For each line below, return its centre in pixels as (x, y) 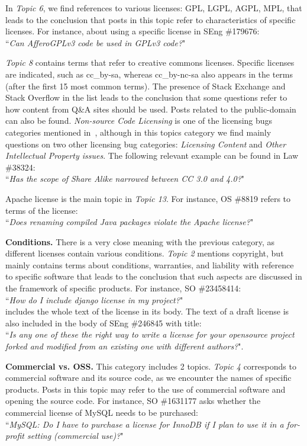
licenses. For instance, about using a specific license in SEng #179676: (133, 31)
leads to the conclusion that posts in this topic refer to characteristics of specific (151, 19)
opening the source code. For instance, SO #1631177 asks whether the (133, 401)
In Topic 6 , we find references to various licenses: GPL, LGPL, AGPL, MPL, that (154, 8)
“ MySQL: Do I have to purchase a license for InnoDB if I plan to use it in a (145, 424)
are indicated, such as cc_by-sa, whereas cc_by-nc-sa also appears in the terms (149, 74)
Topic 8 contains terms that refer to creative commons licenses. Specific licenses (150, 62)
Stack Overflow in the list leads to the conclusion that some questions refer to (146, 97)
